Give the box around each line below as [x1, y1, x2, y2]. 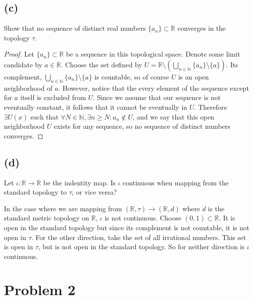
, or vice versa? [72, 187, 117, 197]
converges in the [177, 23, 226, 33]
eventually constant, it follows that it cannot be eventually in [4, 101, 188, 112]
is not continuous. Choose [105, 213, 182, 223]
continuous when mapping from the [123, 177, 229, 187]
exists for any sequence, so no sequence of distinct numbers [54, 121, 231, 131]
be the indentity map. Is [43, 177, 116, 187]
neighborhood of [4, 82, 53, 93]
